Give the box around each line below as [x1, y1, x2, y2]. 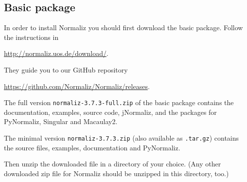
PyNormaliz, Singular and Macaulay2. [4, 116, 118, 127]
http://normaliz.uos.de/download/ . [4, 48, 108, 58]
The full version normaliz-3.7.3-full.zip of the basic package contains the [4, 97, 234, 108]
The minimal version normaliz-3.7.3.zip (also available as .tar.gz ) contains [4, 133, 239, 143]
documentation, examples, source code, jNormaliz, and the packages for [4, 107, 217, 117]
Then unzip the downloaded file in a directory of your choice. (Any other [4, 159, 221, 169]
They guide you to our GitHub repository [4, 64, 128, 74]
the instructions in [4, 32, 59, 42]
